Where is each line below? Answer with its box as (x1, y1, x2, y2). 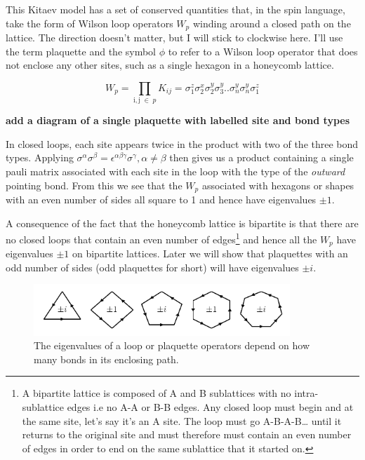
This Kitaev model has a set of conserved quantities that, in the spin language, (6, 2, 345, 16)
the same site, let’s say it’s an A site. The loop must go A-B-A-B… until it (22, 413, 342, 428)
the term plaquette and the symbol (6, 43, 157, 58)
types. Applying (6, 150, 74, 165)
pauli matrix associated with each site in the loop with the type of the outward (6, 163, 345, 178)
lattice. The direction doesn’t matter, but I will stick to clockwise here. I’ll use (6, 30, 343, 45)
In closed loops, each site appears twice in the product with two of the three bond (6, 136, 359, 151)
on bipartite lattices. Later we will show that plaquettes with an (72, 246, 348, 261)
